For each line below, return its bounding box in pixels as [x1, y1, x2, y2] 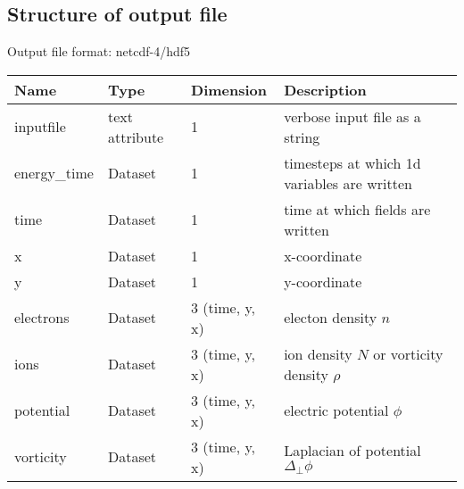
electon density [284, 307, 377, 328]
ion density [284, 343, 352, 364]
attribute [107, 126, 164, 147]
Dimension [191, 79, 268, 100]
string [284, 126, 320, 147]
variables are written [284, 172, 412, 194]
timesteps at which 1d [284, 152, 421, 173]
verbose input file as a [284, 105, 421, 127]
